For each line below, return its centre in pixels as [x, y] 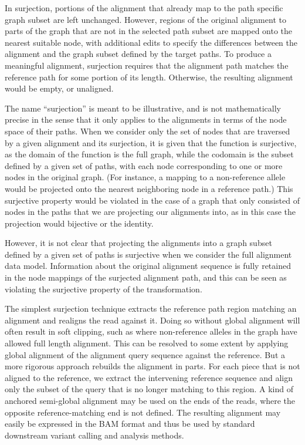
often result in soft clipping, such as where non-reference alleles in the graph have [151, 331]
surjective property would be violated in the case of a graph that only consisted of [152, 200]
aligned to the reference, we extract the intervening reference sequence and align [149, 377]
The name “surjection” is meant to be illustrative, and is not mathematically [143, 108]
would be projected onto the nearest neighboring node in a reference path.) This [149, 188]
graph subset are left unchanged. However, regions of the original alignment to [145, 19]
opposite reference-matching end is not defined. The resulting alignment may [143, 412]
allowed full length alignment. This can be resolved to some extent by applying [147, 343]
